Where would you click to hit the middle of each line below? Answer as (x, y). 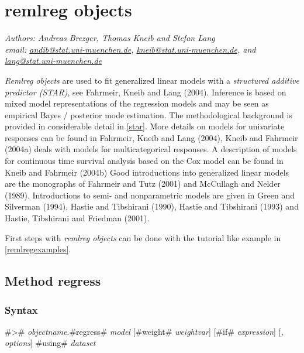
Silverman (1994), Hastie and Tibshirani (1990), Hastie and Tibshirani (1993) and (152, 206)
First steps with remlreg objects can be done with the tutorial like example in (143, 237)
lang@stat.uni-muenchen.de (53, 61)
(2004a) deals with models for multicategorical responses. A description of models (151, 149)
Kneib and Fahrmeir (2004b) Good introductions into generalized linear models (147, 172)
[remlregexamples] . (38, 249)
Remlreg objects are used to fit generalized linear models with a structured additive (152, 80)
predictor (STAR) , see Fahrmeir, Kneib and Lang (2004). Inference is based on (146, 92)
